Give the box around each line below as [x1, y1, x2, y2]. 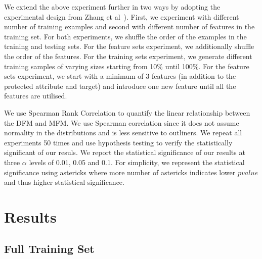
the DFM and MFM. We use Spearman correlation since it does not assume [4, 117, 239, 128]
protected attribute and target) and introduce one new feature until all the [4, 80, 236, 91]
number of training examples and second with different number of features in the [4, 21, 255, 32]
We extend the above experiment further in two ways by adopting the [4, 2, 221, 12]
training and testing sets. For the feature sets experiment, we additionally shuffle [4, 41, 254, 51]
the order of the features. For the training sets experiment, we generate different [4, 50, 252, 61]
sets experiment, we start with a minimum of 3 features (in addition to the [4, 71, 236, 81]
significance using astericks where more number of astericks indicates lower [4, 167, 236, 177]
